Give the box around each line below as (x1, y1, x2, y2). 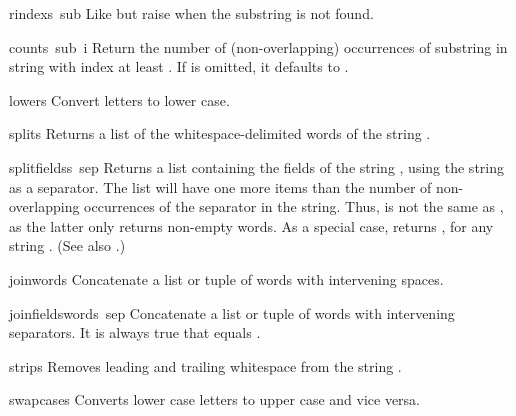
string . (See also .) (9, 235, 126, 256)
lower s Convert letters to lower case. (9, 89, 230, 110)
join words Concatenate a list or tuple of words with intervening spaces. (9, 268, 444, 289)
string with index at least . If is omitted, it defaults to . (9, 56, 349, 77)
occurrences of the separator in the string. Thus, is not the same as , (84, 196, 504, 217)
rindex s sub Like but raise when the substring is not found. (9, 3, 374, 23)
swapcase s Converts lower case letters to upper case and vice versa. (9, 389, 421, 410)
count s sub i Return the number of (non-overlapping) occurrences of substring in (9, 36, 508, 57)
